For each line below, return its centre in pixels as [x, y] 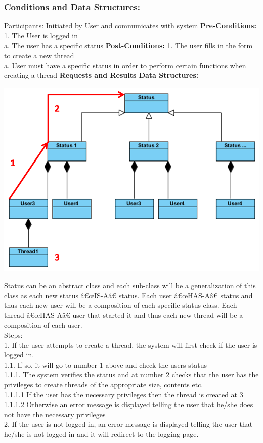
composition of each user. [43, 325]
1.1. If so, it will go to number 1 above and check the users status [105, 364]
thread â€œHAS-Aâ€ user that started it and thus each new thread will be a [124, 315]
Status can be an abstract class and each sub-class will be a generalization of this [130, 285]
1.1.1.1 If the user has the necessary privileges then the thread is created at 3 [124, 394]
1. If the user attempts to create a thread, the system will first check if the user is [131, 345]
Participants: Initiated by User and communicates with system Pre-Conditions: [130, 26]
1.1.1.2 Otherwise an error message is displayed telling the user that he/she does [129, 404]
